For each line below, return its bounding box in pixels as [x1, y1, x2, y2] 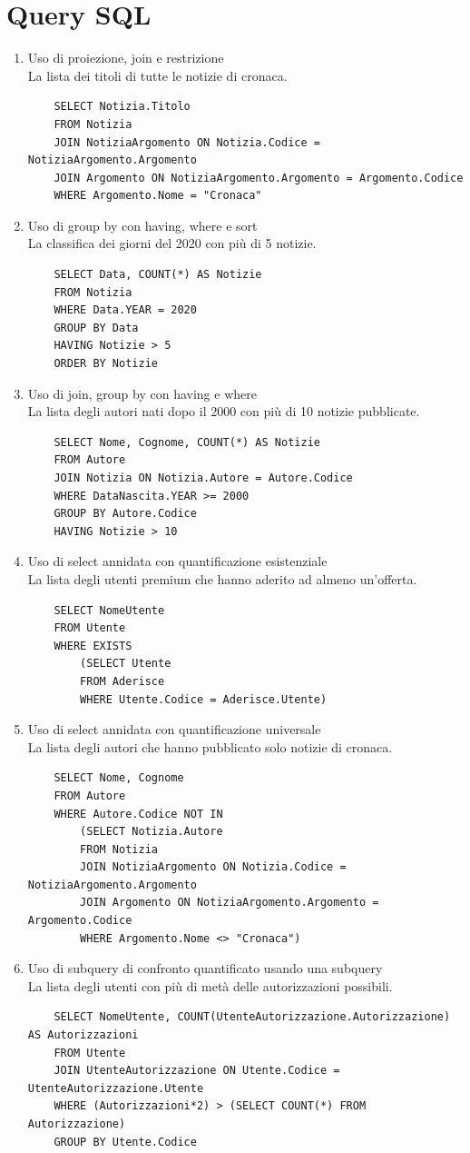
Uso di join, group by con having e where [27, 383, 257, 403]
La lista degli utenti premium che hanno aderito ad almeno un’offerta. [27, 569, 417, 588]
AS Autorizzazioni [27, 1029, 139, 1042]
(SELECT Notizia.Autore [80, 825, 223, 839]
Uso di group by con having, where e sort [27, 215, 258, 234]
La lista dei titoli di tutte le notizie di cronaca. [27, 65, 288, 84]
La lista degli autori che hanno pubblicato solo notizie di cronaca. [27, 737, 393, 756]
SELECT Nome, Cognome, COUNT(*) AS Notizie [54, 435, 320, 449]
